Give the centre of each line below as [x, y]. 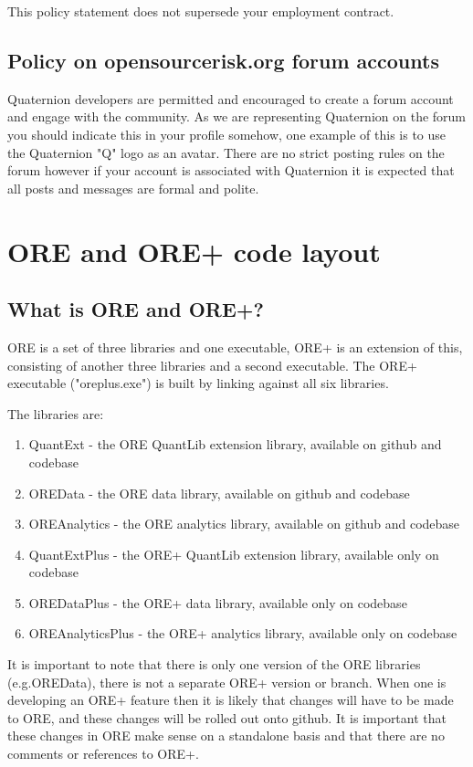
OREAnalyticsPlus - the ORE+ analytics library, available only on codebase [243, 633]
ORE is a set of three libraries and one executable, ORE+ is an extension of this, [235, 347]
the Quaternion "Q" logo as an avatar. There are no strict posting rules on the [226, 152]
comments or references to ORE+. [103, 754]
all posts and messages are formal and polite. [133, 188]
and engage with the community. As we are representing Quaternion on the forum [237, 116]
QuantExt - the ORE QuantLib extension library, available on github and [235, 444]
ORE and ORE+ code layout [194, 251]
